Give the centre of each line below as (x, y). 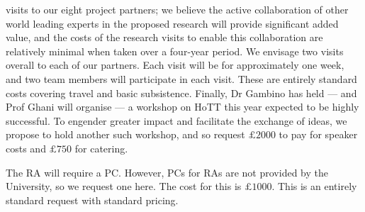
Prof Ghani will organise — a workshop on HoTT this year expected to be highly (182, 107)
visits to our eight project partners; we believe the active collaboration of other (177, 9)
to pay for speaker (318, 134)
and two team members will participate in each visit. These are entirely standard (181, 78)
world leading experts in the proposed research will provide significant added (172, 23)
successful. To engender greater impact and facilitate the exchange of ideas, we (176, 120)
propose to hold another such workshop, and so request (125, 134)
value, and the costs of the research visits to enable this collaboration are (164, 37)
